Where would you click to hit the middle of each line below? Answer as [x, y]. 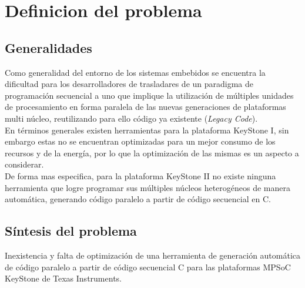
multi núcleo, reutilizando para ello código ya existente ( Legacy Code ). [131, 118]
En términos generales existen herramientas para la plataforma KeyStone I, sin [147, 130]
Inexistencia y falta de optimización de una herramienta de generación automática [153, 255]
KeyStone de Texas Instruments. [63, 278]
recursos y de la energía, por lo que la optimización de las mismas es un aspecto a [152, 153]
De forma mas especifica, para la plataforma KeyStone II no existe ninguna [140, 175]
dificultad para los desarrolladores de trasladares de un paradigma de [129, 84]
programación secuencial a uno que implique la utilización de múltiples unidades [149, 95]
